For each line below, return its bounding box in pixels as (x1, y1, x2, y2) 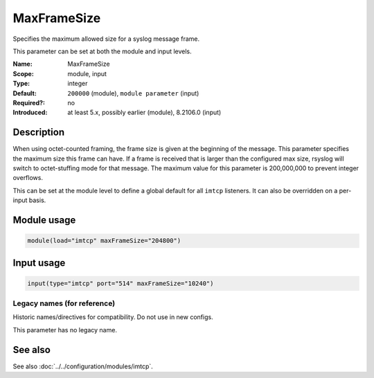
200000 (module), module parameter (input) (67, 89, 199, 97)
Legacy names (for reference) (12, 298, 116, 308)
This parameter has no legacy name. (12, 325, 118, 334)
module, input (67, 69, 107, 78)
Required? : (12, 98, 45, 107)
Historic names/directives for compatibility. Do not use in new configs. (12, 313, 214, 321)
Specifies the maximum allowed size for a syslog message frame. (12, 35, 200, 43)
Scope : (12, 69, 34, 78)
